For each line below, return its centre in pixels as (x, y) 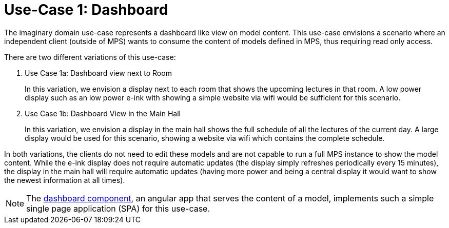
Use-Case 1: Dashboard (86, 10)
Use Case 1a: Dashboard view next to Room (98, 73)
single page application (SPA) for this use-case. (118, 208)
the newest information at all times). (65, 180)
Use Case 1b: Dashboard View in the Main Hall (103, 113)
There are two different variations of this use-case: (90, 57)
